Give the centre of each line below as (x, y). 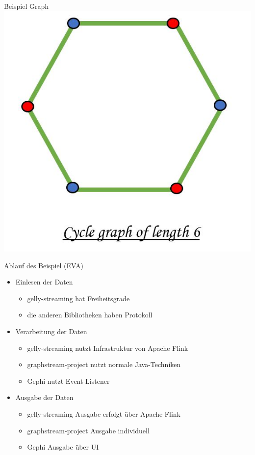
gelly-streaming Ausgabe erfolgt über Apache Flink (104, 414)
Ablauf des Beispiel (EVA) (44, 265)
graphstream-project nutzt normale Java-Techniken (104, 364)
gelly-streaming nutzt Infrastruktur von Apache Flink (108, 348)
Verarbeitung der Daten (51, 331)
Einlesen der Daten (44, 282)
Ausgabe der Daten (44, 397)
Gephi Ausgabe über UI (63, 447)
